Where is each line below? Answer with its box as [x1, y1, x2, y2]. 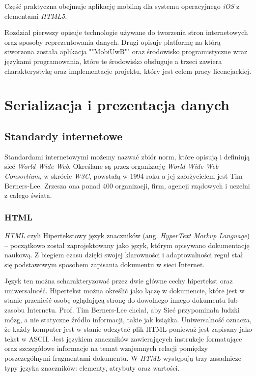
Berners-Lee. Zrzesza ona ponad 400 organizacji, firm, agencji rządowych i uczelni [4, 180, 250, 190]
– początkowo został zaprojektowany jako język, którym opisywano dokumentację [4, 240, 250, 250]
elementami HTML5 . [4, 10, 67, 21]
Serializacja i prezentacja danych [4, 94, 229, 115]
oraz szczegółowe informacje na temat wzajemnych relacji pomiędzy [4, 343, 208, 353]
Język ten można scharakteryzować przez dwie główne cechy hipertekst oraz [4, 276, 233, 286]
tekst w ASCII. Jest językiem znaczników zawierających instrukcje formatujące [4, 333, 242, 344]
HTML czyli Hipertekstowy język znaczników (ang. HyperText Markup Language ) [4, 230, 250, 240]
